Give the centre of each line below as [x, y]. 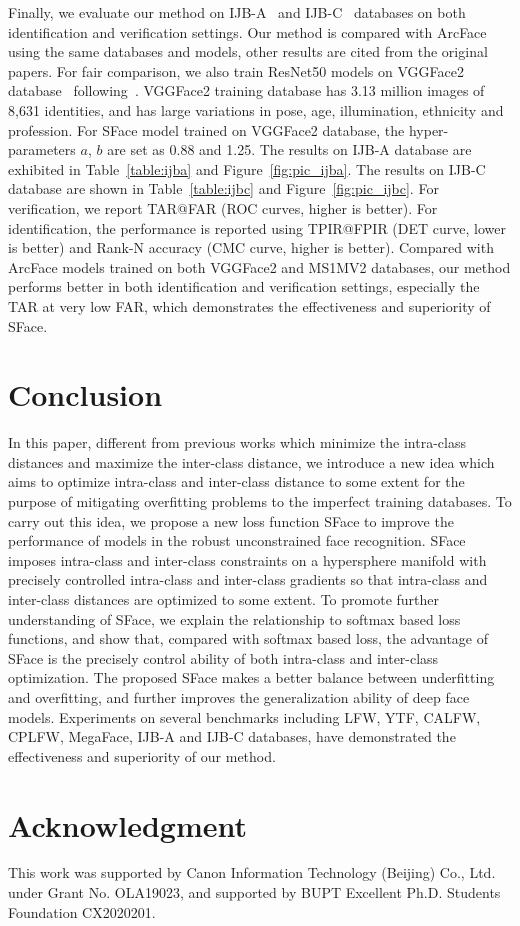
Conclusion [85, 394]
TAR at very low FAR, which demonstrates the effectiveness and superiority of [249, 305]
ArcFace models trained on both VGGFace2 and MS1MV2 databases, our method [259, 266]
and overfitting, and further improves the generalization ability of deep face [239, 696]
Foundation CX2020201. [82, 911]
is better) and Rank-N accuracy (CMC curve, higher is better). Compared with [251, 247]
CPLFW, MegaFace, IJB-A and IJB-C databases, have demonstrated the [232, 736]
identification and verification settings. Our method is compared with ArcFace [247, 31]
